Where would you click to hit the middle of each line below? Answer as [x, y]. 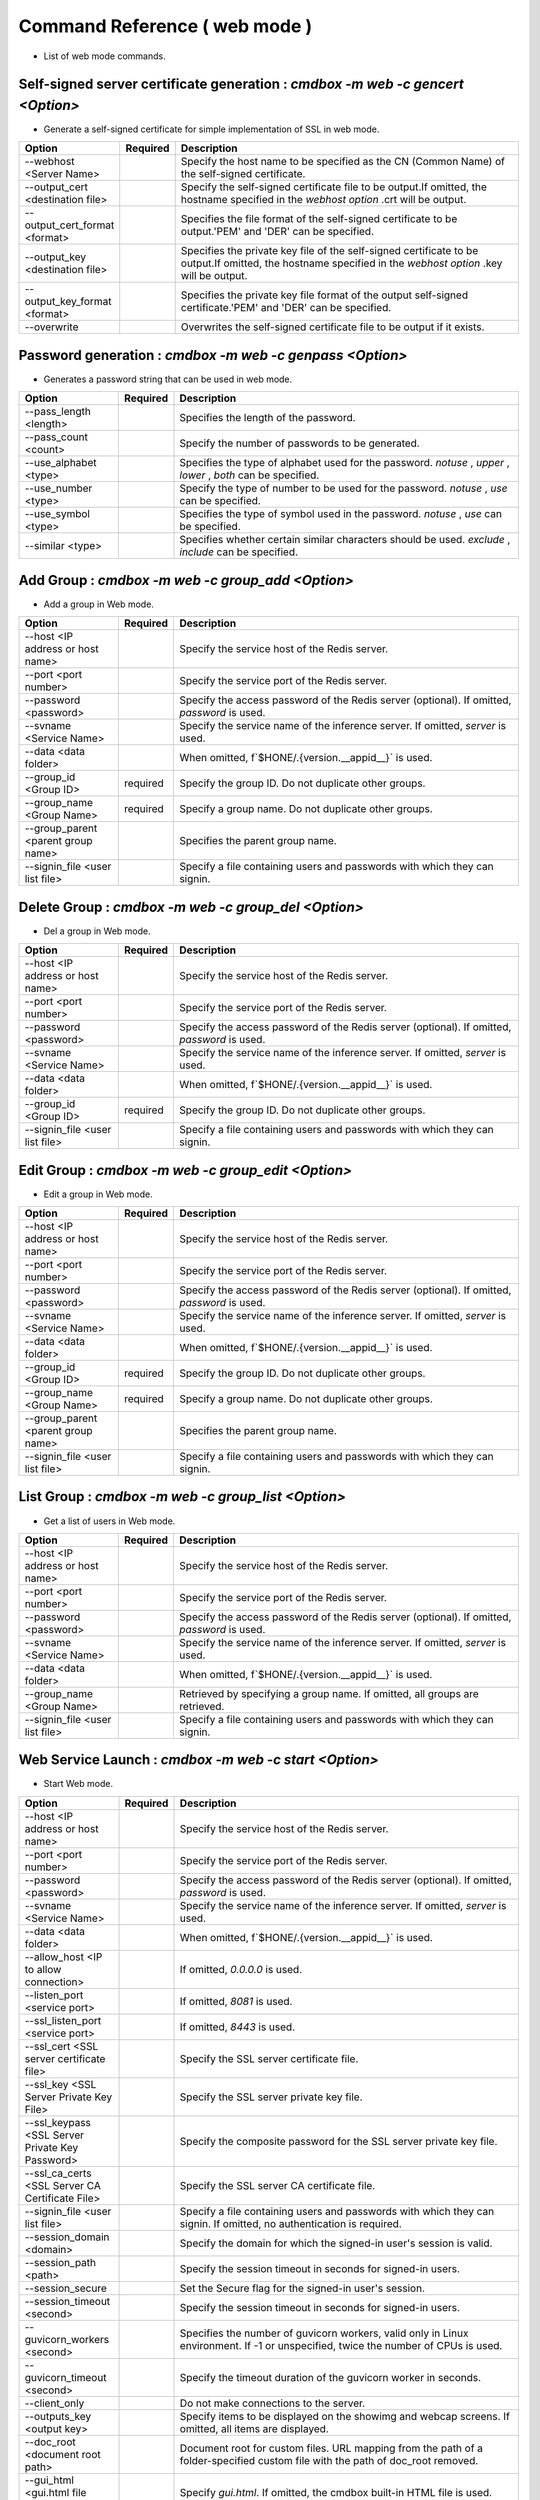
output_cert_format [69, 225]
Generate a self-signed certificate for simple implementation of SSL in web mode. [211, 129]
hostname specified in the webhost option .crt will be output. [323, 200]
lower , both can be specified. [249, 475]
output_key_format [68, 302]
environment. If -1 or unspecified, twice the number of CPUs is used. [341, 2345]
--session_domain [67, 2237]
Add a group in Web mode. [99, 604]
